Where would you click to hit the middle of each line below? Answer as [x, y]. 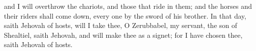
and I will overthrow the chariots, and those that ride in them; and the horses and [128, 6]
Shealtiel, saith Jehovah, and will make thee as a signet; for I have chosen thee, [123, 35]
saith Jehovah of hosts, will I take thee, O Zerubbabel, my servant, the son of [121, 25]
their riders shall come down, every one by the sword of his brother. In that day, [125, 15]
